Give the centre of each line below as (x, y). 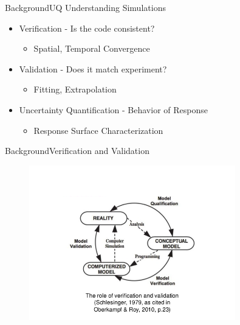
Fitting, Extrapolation (75, 89)
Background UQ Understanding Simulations (85, 7)
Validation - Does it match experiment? (93, 68)
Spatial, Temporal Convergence (92, 48)
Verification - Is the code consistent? (87, 28)
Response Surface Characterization (98, 130)
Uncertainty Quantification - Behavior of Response (113, 109)
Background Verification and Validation (77, 151)
